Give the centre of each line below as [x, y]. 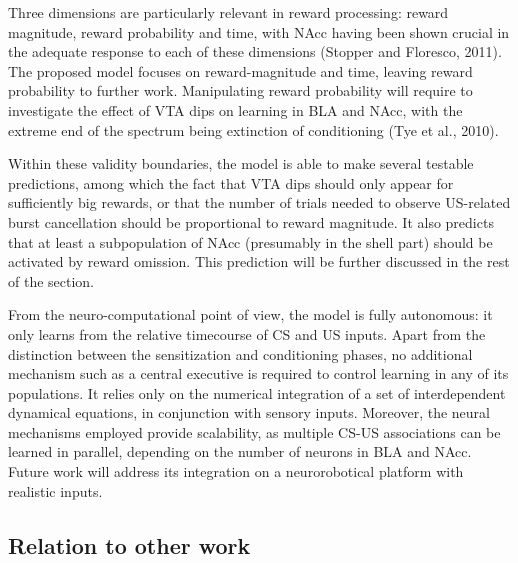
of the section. [51, 280]
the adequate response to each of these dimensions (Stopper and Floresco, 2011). [255, 51]
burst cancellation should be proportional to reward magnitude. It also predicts [251, 221]
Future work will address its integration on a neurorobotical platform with [236, 471]
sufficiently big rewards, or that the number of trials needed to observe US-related [259, 202]
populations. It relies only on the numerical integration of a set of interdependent [257, 392]
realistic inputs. [55, 490]
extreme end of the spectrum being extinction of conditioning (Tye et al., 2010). [253, 129]
